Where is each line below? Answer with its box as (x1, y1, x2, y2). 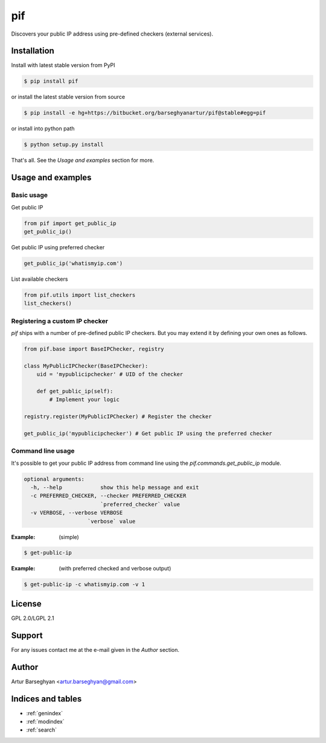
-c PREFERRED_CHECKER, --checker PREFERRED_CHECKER (30, 493, 187, 499)
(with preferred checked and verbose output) (59, 565, 171, 572)
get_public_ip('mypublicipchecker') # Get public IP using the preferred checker (24, 430, 273, 437)
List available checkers (11, 275, 68, 282)
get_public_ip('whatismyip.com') (24, 260, 123, 267)
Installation (11, 46, 54, 56)
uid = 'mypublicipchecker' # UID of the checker (36, 371, 184, 378)
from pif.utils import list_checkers (24, 292, 136, 298)
